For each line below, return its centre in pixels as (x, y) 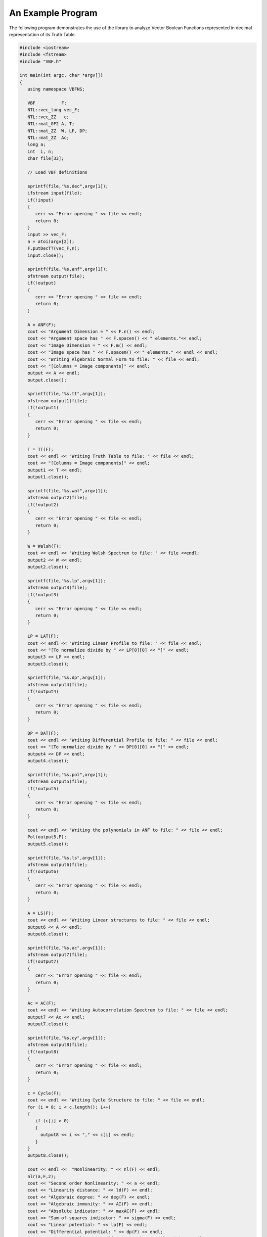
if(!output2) (43, 504)
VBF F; (47, 103)
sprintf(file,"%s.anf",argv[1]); (68, 269)
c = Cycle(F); (44, 1093)
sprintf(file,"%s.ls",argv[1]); (67, 858)
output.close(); (47, 380)
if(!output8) (43, 1052)
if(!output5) (43, 788)
